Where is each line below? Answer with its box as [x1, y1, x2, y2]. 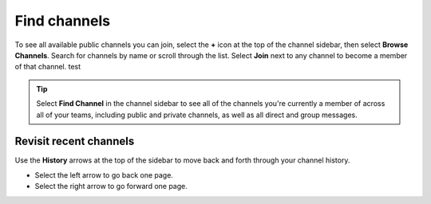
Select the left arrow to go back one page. [34, 170, 173, 179]
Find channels [14, 12, 111, 29]
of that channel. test [14, 62, 81, 72]
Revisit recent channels [14, 135, 135, 148]
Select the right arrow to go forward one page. [34, 182, 188, 191]
